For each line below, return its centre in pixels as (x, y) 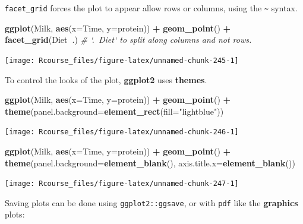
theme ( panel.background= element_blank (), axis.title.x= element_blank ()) (150, 163)
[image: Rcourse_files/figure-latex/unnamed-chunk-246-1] (122, 132)
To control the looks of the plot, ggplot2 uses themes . (106, 79)
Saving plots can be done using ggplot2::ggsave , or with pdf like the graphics (151, 202)
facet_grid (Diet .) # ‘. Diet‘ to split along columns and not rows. (128, 40)
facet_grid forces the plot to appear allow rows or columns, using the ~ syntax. (151, 8)
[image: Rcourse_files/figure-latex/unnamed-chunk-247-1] (122, 184)
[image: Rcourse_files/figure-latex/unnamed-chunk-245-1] (122, 60)
